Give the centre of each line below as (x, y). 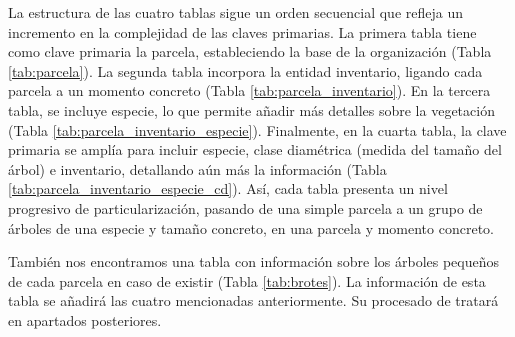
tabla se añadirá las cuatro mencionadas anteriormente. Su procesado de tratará (253, 300)
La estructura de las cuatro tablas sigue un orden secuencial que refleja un (235, 12)
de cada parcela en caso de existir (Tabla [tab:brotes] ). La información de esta (247, 280)
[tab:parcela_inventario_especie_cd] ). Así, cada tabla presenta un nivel (228, 188)
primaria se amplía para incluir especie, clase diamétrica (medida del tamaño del (255, 149)
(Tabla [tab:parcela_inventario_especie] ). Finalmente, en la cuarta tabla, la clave (257, 129)
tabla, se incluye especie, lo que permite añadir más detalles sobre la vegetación (251, 109)
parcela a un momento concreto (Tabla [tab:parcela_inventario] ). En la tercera (249, 90)
